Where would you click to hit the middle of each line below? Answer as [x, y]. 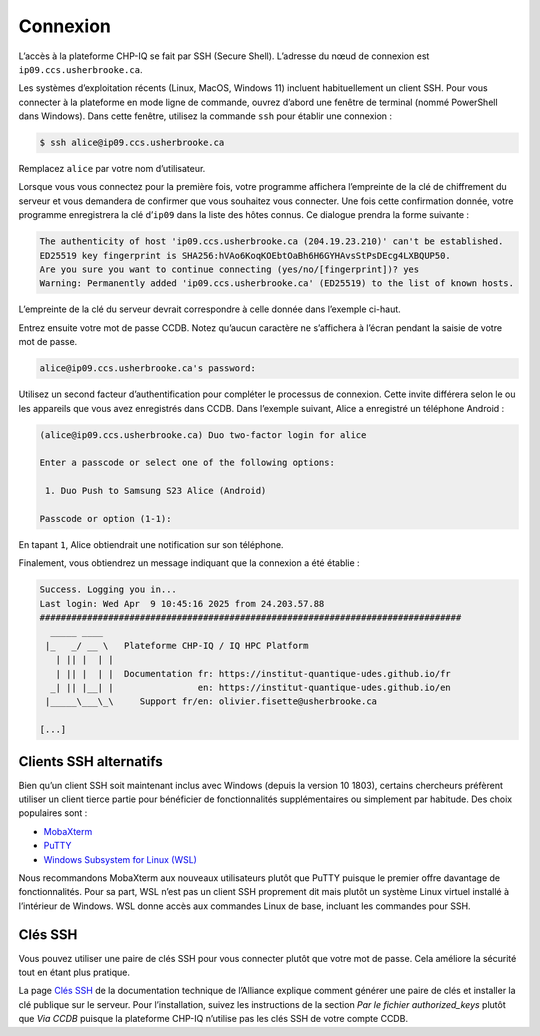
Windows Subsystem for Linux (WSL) [120, 859]
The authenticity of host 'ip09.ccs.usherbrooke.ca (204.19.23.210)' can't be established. [271, 241]
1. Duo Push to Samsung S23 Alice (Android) [156, 491]
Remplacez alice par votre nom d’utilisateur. [112, 169]
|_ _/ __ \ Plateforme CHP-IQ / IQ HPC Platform [177, 645]
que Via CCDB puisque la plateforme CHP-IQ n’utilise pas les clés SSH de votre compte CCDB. [213, 1019]
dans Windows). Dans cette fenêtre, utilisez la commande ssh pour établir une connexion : [205, 116]
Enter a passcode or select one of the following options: [187, 463]
